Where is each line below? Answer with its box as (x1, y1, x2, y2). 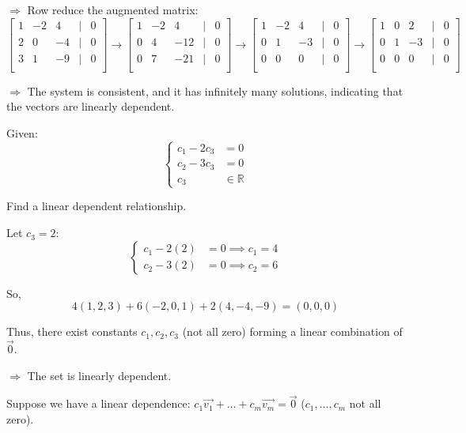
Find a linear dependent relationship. (6, 198, 187, 214)
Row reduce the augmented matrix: (27, 2, 199, 17)
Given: (6, 124, 38, 141)
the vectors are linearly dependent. (6, 98, 175, 115)
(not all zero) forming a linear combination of (182, 323, 403, 340)
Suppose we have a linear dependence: (6, 395, 191, 412)
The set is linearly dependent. (27, 367, 172, 383)
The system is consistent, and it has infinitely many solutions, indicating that (27, 82, 403, 99)
